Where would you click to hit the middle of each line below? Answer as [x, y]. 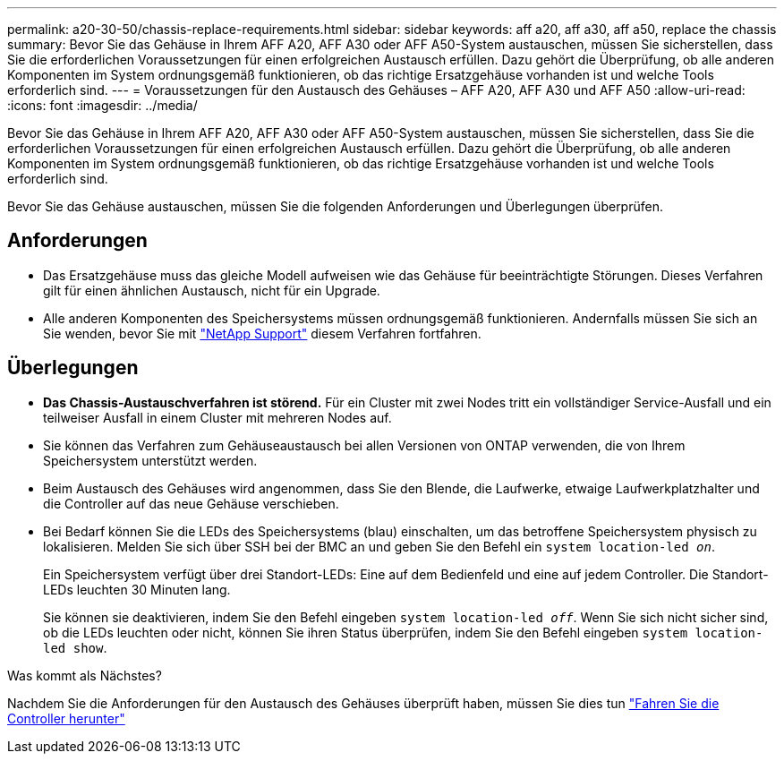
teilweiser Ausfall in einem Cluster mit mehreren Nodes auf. [217, 417]
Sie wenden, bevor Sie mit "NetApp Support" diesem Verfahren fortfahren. [262, 333]
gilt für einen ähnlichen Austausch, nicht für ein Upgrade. [212, 290]
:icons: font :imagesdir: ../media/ [102, 105]
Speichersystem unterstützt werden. [150, 460]
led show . [75, 647]
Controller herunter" [66, 718]
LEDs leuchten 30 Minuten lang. [137, 589]
